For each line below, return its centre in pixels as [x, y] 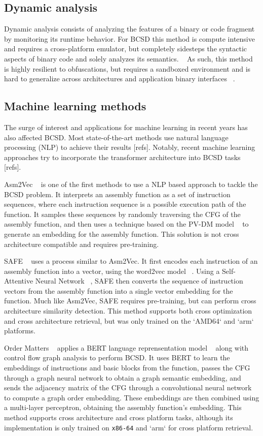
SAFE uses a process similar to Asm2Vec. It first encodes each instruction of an [131, 261]
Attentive [19, 281]
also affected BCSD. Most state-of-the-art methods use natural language [116, 137]
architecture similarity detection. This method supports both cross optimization [128, 311]
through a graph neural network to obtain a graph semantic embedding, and [123, 377]
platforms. [20, 331]
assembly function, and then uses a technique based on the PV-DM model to [126, 224]
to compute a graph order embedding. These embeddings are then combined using [132, 397]
